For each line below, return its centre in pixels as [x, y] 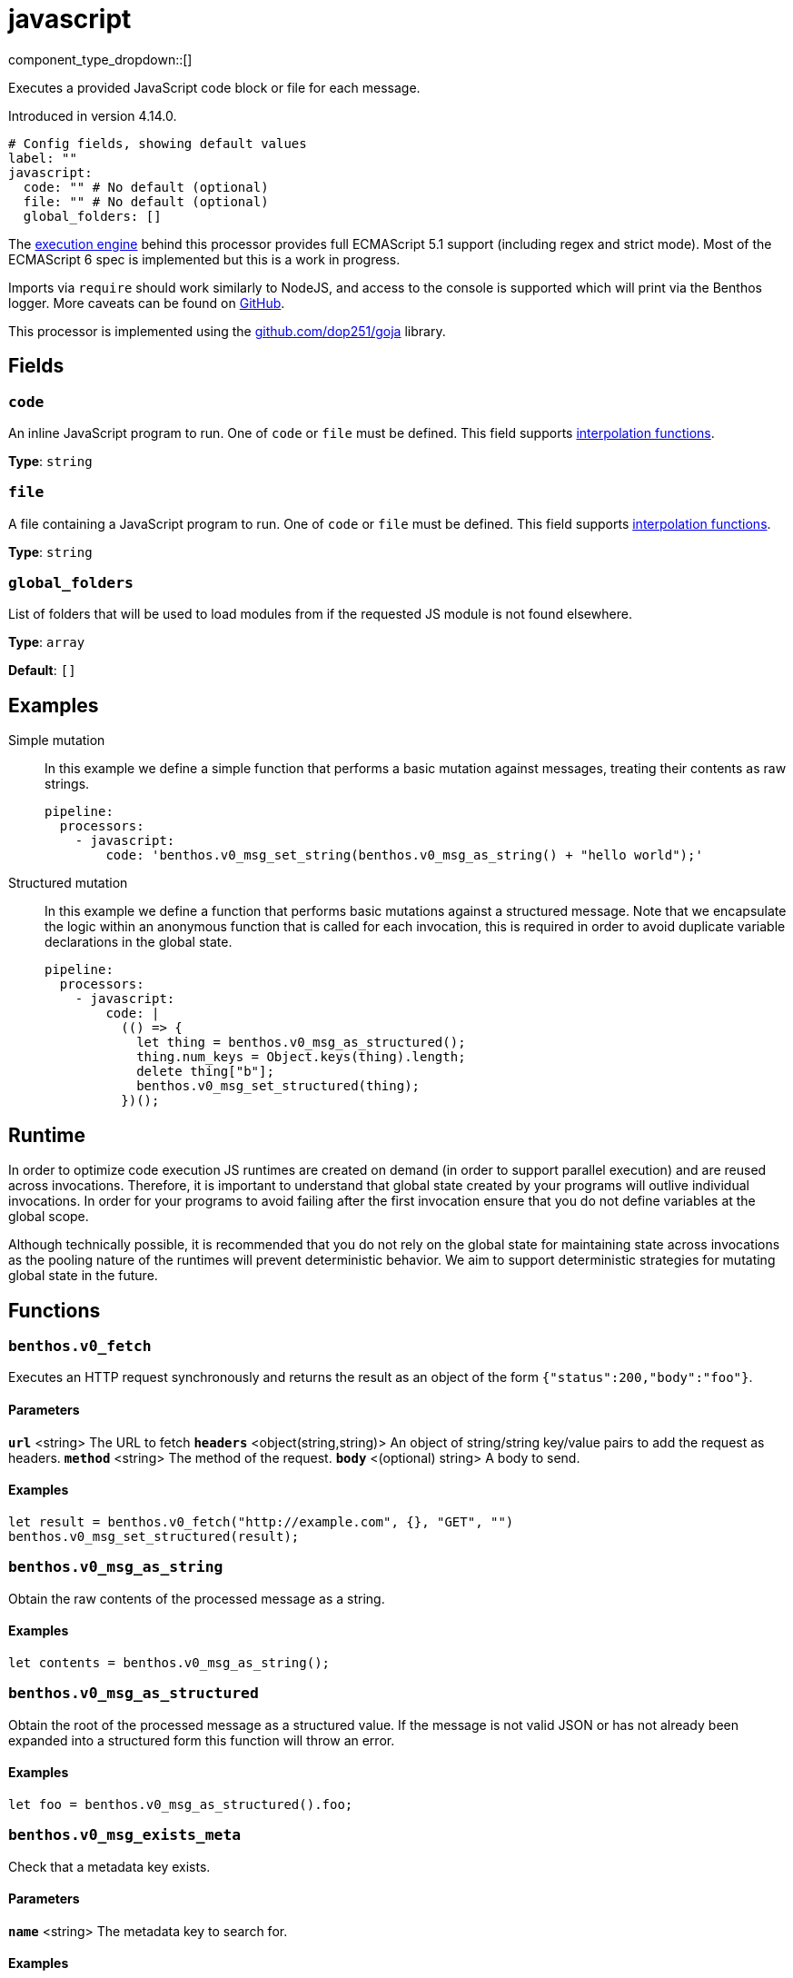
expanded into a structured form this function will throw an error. [202, 1740]
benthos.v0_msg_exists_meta [125, 1835]
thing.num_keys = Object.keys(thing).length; [301, 1057]
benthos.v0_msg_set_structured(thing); [278, 1086]
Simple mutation [57, 741]
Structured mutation [68, 883]
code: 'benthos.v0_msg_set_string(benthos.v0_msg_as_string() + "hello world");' [404, 855]
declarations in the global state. [139, 942]
